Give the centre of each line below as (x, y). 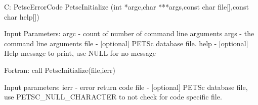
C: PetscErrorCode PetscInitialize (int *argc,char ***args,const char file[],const (126, 7)
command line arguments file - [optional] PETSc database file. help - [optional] (126, 43)
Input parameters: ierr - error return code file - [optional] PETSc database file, (126, 87)
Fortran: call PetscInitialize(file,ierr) (60, 70)
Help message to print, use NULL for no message (80, 53)
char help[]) (22, 16)
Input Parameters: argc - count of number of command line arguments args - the (129, 33)
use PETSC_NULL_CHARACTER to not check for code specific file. (113, 97)
